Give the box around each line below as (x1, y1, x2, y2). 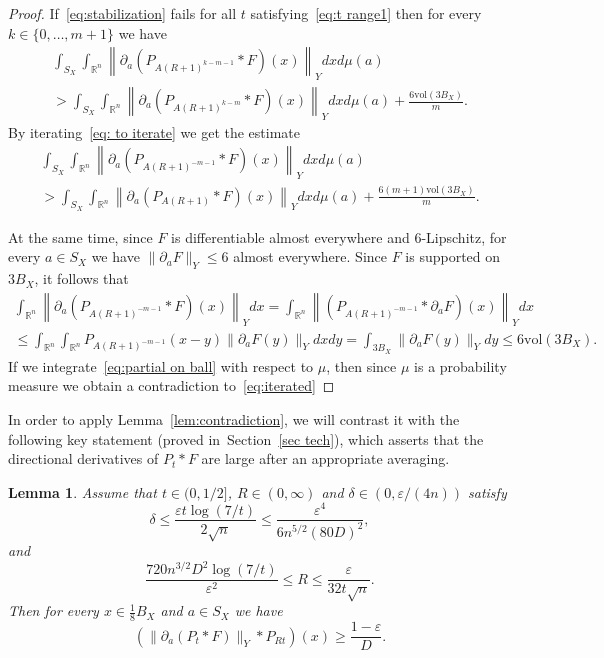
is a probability (414, 355, 507, 376)
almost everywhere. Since (233, 246, 387, 267)
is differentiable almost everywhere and (171, 226, 410, 247)
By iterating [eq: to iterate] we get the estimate (8, 121, 300, 142)
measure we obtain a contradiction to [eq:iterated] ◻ (8, 375, 335, 396)
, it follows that (34, 268, 129, 289)
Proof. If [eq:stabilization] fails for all (8, 3, 237, 23)
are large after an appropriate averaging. (201, 448, 450, 469)
